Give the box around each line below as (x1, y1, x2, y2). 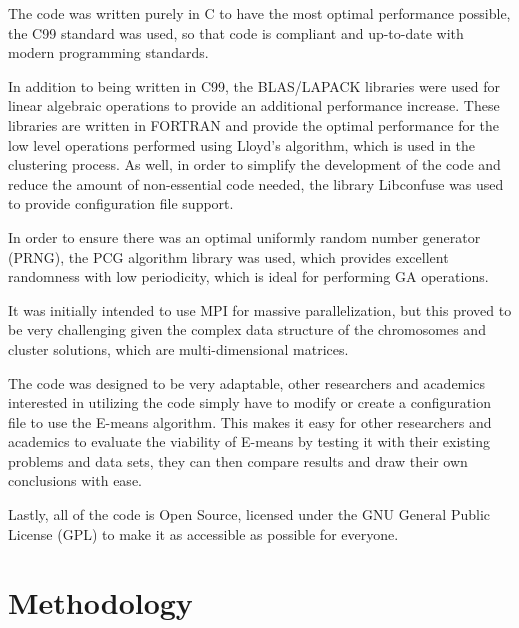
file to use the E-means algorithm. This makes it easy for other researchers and (8, 411, 492, 432)
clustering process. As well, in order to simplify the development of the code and (8, 154, 501, 175)
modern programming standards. (8, 42, 209, 63)
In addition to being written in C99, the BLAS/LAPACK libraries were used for (8, 75, 500, 96)
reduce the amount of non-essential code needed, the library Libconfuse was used (8, 173, 504, 194)
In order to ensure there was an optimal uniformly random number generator (8, 226, 481, 247)
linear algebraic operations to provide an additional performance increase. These (8, 95, 500, 116)
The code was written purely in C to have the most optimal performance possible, (8, 3, 511, 23)
